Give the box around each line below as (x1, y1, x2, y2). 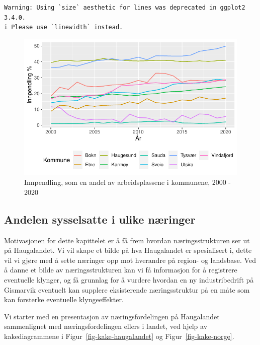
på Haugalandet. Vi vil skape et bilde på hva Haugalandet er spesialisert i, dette (4, 245, 252, 255)
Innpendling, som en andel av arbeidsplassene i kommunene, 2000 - (24, 177, 231, 187)
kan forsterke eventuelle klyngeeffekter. (4, 294, 124, 305)
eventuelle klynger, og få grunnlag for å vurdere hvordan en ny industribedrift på (4, 274, 254, 285)
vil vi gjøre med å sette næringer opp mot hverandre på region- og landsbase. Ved (4, 254, 256, 265)
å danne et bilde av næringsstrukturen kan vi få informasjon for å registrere (4, 264, 237, 275)
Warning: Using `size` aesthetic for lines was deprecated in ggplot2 (4, 4, 245, 11)
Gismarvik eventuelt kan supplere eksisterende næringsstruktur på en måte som (4, 284, 250, 295)
